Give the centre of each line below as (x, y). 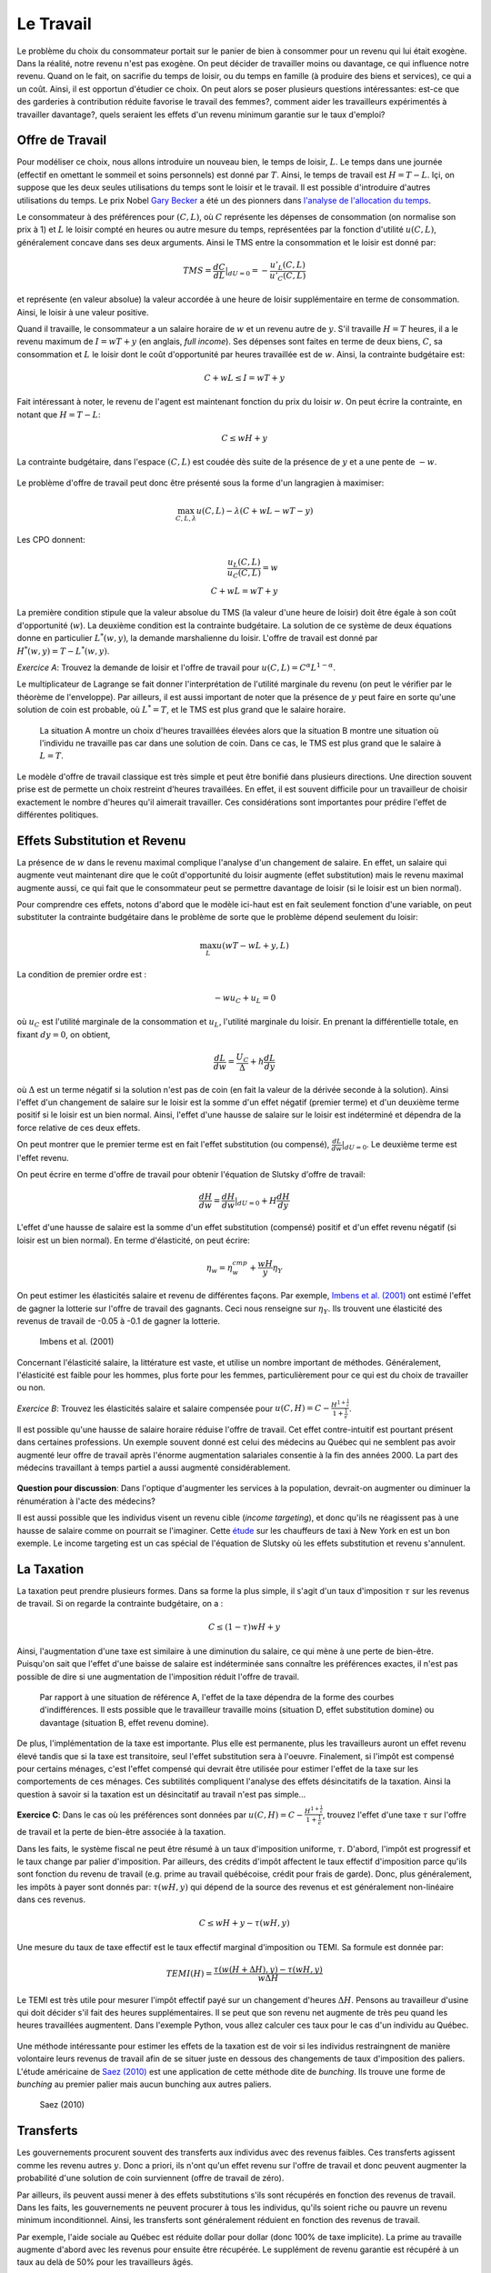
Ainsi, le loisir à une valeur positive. (83, 312)
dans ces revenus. (51, 1899)
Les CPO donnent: (51, 539)
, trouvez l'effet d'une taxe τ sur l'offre (395, 1815)
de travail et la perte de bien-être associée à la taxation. (121, 1832)
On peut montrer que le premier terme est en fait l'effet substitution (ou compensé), (173, 1145)
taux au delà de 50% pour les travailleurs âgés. (105, 2262)
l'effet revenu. (43, 1157)
